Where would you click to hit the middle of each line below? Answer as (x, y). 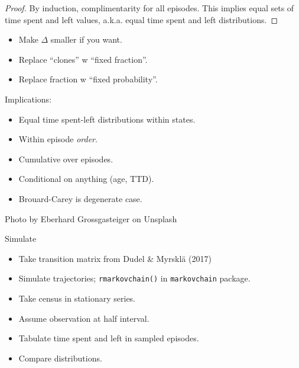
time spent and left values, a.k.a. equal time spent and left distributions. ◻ (142, 19)
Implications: (28, 99)
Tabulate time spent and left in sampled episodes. (109, 338)
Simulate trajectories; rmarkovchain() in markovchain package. (134, 278)
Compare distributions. (60, 358)
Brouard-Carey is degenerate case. (80, 198)
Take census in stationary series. (77, 298)
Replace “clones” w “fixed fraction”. (83, 59)
